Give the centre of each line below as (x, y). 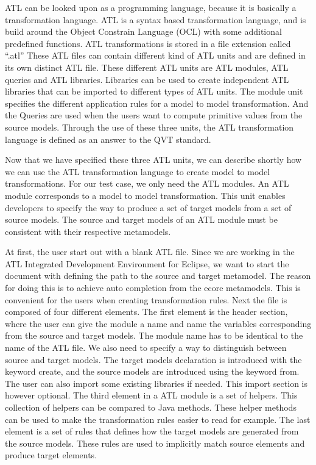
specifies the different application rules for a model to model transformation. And (157, 103)
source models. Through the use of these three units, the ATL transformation (149, 127)
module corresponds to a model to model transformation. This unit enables (145, 195)
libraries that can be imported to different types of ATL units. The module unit (154, 91)
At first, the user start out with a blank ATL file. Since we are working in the (150, 252)
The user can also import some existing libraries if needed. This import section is (156, 383)
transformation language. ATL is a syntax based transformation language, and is (156, 19)
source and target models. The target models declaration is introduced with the (153, 359)
